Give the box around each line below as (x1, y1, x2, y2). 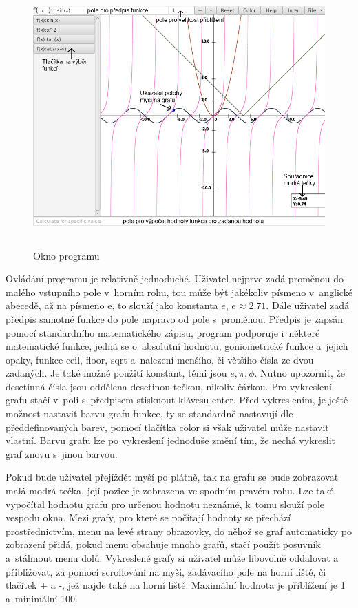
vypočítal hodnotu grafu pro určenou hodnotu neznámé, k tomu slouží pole (6, 496, 325, 511)
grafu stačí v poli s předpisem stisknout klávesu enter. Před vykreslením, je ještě (6, 392, 348, 407)
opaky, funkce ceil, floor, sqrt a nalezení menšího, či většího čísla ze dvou (6, 352, 314, 366)
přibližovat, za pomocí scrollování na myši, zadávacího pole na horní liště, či (6, 564, 326, 578)
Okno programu (33, 248, 100, 262)
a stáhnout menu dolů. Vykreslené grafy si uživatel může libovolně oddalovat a (6, 551, 339, 565)
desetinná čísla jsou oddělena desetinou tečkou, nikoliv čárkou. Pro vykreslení (6, 379, 332, 393)
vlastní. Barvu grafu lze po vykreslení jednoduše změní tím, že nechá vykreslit (6, 433, 335, 448)
